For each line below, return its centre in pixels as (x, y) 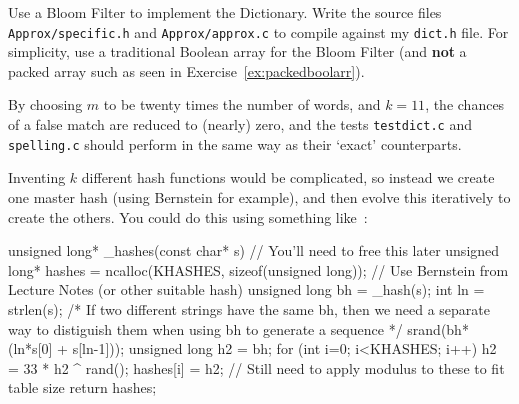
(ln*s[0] (30, 348)
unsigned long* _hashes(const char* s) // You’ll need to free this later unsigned (254, 250)
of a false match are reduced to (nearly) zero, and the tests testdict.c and (240, 124)
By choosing (45, 104)
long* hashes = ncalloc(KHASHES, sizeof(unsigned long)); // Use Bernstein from (258, 269)
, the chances (465, 104)
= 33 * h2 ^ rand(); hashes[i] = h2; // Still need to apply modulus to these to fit (256, 367)
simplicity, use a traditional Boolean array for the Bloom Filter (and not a (237, 51)
